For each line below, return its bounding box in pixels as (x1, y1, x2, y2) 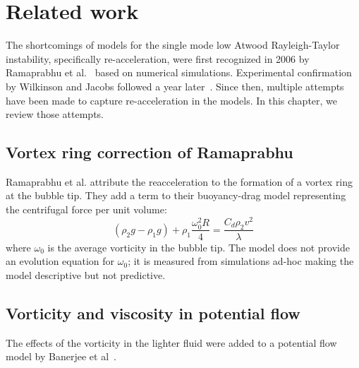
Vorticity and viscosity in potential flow (6, 302, 300, 324)
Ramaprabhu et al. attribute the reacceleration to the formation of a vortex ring (6, 174, 353, 189)
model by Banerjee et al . (6, 349, 116, 364)
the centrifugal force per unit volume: (6, 202, 167, 217)
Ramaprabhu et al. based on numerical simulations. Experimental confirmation (6, 65, 352, 80)
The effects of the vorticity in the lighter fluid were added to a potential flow (6, 335, 337, 350)
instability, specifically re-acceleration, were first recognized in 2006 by (6, 51, 310, 66)
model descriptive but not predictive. (6, 267, 166, 282)
